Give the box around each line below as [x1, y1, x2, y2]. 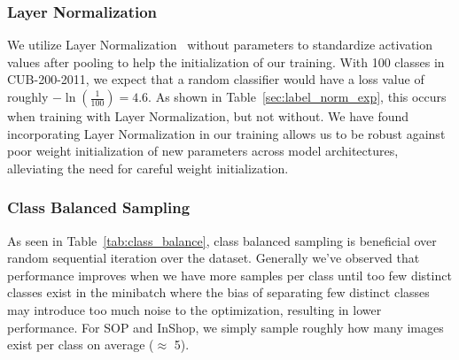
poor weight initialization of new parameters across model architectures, [7, 142, 399, 160]
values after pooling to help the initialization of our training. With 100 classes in [7, 52, 445, 71]
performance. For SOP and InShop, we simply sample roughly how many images [7, 318, 444, 336]
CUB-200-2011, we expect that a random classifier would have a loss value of [7, 70, 424, 88]
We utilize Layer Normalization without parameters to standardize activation [7, 35, 433, 54]
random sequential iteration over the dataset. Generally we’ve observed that [7, 249, 420, 267]
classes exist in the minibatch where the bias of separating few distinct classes [7, 283, 430, 302]
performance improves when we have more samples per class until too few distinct [7, 265, 452, 284]
